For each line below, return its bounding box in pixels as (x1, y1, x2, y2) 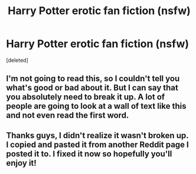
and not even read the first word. (6, 111, 129, 121)
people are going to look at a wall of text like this (6, 101, 187, 111)
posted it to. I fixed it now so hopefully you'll (6, 149, 172, 159)
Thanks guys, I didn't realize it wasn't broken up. (6, 130, 189, 140)
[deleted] (6, 56, 28, 63)
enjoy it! (6, 158, 37, 168)
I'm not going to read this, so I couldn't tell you (6, 73, 180, 83)
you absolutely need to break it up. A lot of (6, 92, 165, 102)
